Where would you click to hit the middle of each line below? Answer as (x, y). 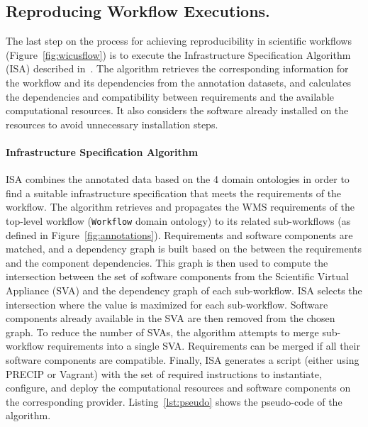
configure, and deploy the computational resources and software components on (178, 388)
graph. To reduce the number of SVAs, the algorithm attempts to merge (162, 332)
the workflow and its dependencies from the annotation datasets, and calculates (178, 82)
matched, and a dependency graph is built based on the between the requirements (184, 249)
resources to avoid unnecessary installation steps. (112, 124)
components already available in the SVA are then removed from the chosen (171, 318)
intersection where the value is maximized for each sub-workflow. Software (167, 304)
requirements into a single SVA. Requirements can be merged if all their (203, 346)
